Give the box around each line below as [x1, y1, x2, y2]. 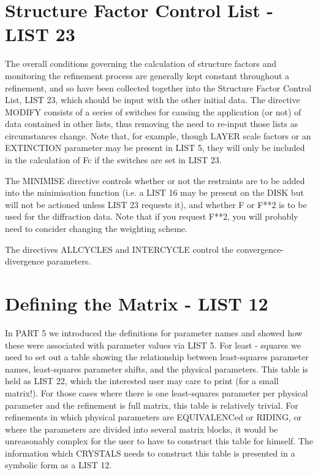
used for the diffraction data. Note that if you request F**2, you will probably [5, 210, 298, 223]
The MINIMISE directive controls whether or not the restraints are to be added [5, 174, 305, 187]
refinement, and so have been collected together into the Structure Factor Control [5, 81, 312, 94]
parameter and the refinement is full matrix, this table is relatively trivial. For [5, 398, 298, 411]
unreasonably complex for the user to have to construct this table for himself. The [5, 434, 314, 447]
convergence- [236, 242, 284, 255]
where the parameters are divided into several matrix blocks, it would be [5, 422, 278, 435]
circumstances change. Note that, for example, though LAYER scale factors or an [5, 129, 311, 142]
